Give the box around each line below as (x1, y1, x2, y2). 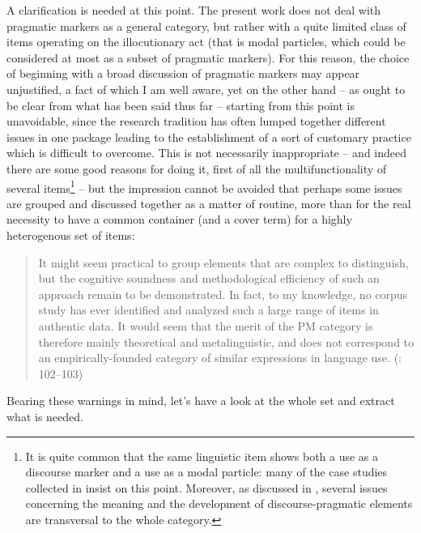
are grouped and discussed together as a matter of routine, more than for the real (6, 194, 411, 211)
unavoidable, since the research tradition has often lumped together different (6, 113, 386, 130)
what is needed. (6, 407, 83, 424)
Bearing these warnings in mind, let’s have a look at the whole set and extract (6, 392, 395, 409)
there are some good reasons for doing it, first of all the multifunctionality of (6, 160, 387, 177)
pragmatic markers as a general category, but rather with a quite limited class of (6, 17, 406, 34)
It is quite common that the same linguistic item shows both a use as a (25, 447, 379, 464)
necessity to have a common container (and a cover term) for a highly (6, 211, 352, 228)
